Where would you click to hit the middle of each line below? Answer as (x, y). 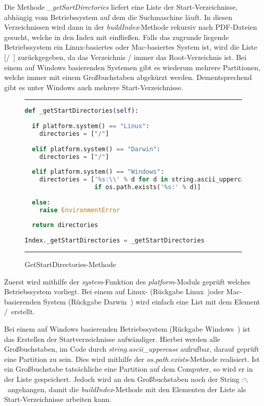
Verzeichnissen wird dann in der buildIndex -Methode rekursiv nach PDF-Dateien (131, 27)
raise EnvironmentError (80, 210)
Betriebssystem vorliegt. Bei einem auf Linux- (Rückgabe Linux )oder (114, 291)
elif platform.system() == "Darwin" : (96, 149)
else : (41, 202)
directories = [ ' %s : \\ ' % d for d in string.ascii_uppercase (146, 180)
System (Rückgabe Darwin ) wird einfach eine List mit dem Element (152, 301)
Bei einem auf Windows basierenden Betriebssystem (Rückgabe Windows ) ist (127, 329)
